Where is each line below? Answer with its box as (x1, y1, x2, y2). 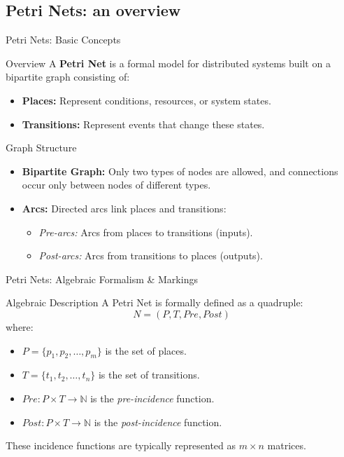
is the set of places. (105, 343, 187, 357)
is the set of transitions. (98, 367, 200, 382)
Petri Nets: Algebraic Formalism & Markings (6, 271, 198, 286)
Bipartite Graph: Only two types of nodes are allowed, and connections (22, 163, 338, 178)
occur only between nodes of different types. (22, 177, 211, 192)
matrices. (267, 438, 306, 453)
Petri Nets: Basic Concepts (6, 32, 121, 47)
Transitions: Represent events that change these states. (22, 116, 265, 131)
